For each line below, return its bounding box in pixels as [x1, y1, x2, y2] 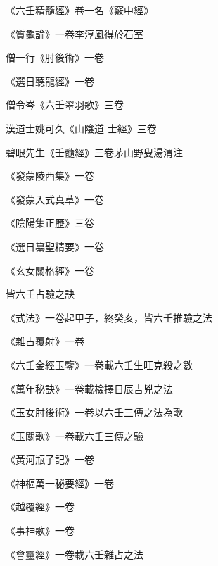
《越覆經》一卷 [6, 499, 75, 514]
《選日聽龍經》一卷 [6, 73, 94, 88]
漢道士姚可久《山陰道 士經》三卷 [6, 120, 157, 135]
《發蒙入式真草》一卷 [6, 191, 104, 206]
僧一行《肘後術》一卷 [6, 50, 104, 65]
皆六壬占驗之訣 [6, 287, 75, 301]
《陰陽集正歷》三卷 [6, 215, 94, 230]
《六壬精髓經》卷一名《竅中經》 [6, 3, 153, 17]
